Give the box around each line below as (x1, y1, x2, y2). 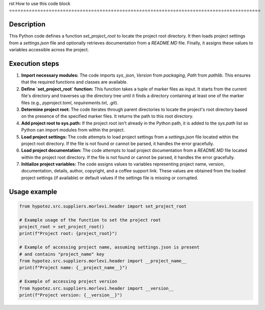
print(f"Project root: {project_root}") (19, 231, 117, 236)
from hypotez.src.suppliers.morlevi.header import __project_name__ (19, 258, 187, 264)
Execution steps (9, 59, 60, 68)
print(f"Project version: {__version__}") (19, 292, 122, 298)
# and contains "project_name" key (19, 251, 104, 257)
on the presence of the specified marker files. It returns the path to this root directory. (21, 113, 194, 119)
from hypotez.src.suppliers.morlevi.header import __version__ (19, 286, 174, 291)
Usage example (9, 187, 58, 196)
